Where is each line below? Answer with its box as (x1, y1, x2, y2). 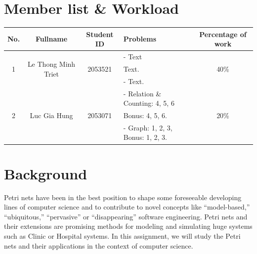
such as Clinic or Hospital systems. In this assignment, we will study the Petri (4, 231, 241, 241)
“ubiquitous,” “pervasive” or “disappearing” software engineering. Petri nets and (4, 211, 248, 221)
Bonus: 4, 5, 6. (123, 110, 167, 121)
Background (4, 163, 87, 183)
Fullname (35, 34, 68, 44)
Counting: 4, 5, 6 (123, 98, 174, 108)
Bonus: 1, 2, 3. (123, 132, 167, 142)
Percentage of (199, 29, 247, 39)
